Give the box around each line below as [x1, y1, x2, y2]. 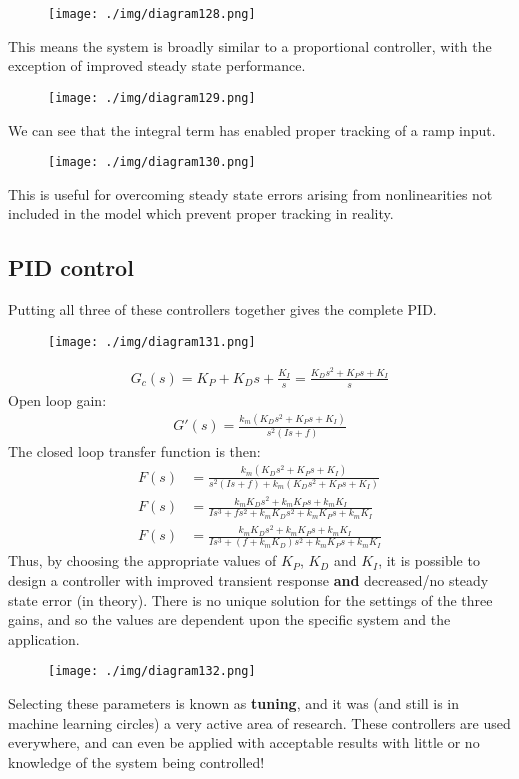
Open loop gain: [8, 389, 107, 410]
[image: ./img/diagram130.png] [48, 155, 256, 170]
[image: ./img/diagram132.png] [48, 664, 256, 679]
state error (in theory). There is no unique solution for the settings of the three [8, 589, 493, 610]
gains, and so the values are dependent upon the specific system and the [8, 609, 451, 630]
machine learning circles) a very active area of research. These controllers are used [8, 712, 511, 733]
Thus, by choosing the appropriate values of [8, 550, 277, 571]
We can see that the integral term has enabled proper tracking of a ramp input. [8, 119, 496, 140]
